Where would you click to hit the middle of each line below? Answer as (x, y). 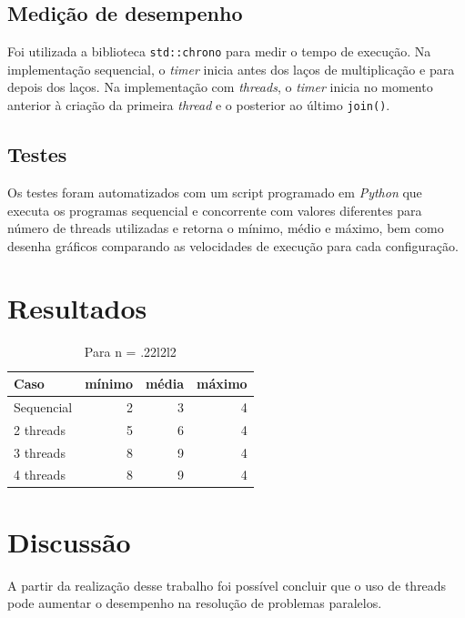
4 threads (40, 475)
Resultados (77, 308)
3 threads (40, 452)
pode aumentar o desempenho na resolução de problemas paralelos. (195, 603)
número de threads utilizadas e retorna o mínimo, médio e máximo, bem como (226, 228)
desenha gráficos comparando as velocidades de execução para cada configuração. (233, 245)
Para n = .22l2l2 (130, 352)
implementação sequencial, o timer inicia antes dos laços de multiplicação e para (231, 69)
